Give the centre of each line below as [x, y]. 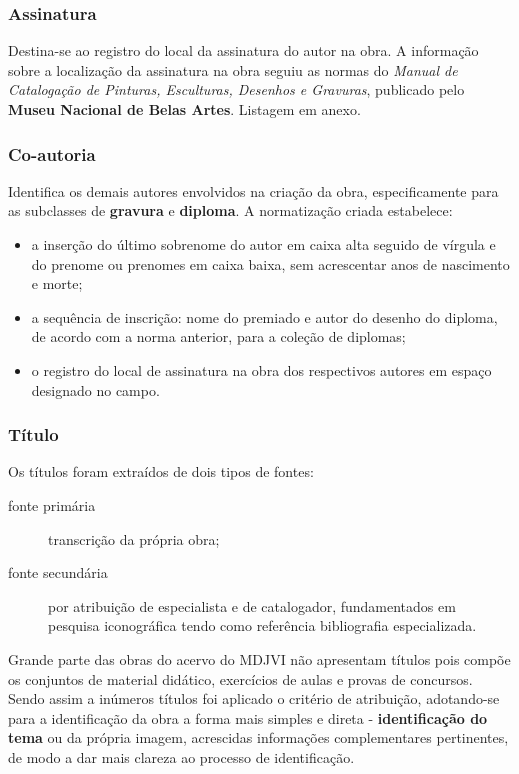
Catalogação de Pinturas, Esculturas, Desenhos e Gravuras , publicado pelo [236, 89]
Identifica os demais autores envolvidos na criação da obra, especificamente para [253, 190]
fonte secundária [58, 572]
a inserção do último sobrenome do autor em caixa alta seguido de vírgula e [263, 244]
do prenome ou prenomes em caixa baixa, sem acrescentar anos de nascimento [270, 263]
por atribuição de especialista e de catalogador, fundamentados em [252, 605]
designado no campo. [95, 389]
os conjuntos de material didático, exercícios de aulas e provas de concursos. [240, 678]
